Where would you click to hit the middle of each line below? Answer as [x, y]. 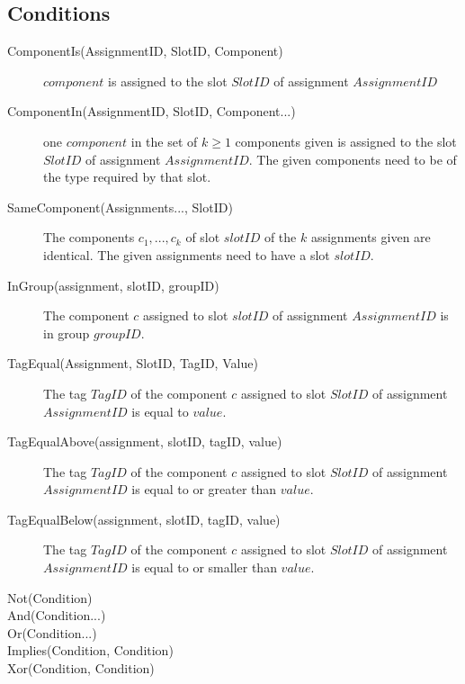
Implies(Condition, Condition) [90, 650]
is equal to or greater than [204, 489]
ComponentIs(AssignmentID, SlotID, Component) [145, 51]
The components [89, 237]
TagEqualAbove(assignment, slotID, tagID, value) [145, 441]
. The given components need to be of [353, 159]
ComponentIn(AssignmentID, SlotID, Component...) [152, 111]
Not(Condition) [50, 597]
